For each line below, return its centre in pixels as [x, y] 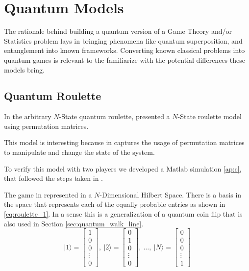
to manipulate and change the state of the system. [79, 152]
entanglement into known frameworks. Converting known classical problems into [124, 50]
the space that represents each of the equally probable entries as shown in [115, 204]
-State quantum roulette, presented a [114, 116]
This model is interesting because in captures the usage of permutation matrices [124, 142]
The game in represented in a [48, 194]
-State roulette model [210, 116]
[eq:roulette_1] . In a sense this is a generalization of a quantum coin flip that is [123, 214]
